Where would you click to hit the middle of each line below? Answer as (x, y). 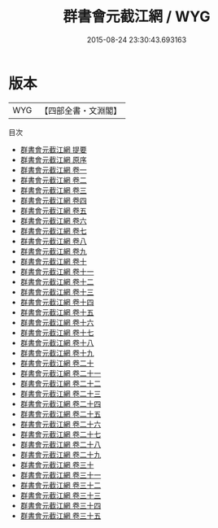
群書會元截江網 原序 (53, 159)
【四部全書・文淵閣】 (81, 111)
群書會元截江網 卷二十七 (61, 434)
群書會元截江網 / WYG (137, 17)
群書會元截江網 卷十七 (57, 332)
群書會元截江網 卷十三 (57, 292)
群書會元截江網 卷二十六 (61, 424)
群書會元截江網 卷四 (53, 200)
